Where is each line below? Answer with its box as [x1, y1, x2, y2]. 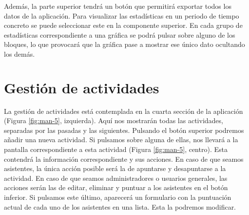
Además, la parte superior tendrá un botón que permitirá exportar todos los [4, 1, 231, 11]
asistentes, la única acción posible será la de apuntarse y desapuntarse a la [4, 163, 226, 173]
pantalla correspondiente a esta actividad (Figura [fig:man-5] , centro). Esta [4, 144, 228, 154]
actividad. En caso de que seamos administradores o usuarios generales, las [4, 172, 228, 183]
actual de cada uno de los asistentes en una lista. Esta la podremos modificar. [4, 201, 236, 212]
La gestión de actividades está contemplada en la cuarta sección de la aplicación [4, 106, 243, 116]
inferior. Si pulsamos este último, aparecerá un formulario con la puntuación [4, 192, 231, 202]
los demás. [4, 48, 35, 59]
